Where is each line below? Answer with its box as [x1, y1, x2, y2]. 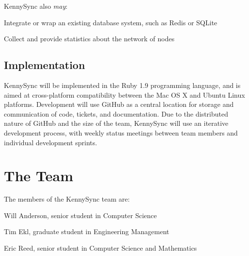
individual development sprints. [4, 137, 97, 147]
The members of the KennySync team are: [4, 194, 130, 204]
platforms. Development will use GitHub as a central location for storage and [4, 99, 234, 109]
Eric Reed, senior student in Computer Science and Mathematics [4, 243, 197, 253]
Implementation [4, 57, 85, 72]
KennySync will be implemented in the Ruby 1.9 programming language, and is [4, 80, 241, 90]
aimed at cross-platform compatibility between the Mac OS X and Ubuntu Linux [4, 89, 245, 100]
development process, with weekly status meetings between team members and [4, 127, 238, 137]
